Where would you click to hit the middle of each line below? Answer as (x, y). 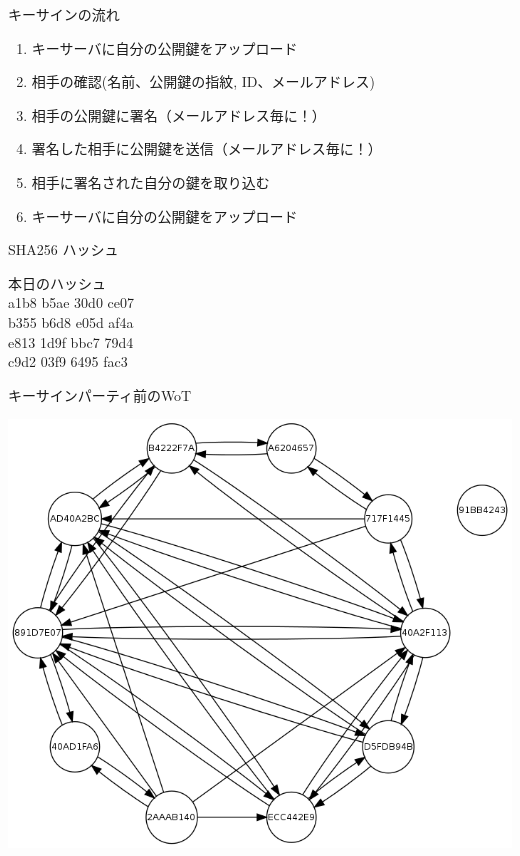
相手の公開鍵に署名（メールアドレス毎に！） (178, 114)
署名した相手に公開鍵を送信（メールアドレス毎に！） (206, 148)
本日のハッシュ (57, 282)
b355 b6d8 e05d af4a (71, 321)
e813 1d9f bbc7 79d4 (71, 341)
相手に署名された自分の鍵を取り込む (150, 181)
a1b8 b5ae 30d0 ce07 (71, 302)
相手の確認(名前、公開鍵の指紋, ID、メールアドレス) (203, 81)
